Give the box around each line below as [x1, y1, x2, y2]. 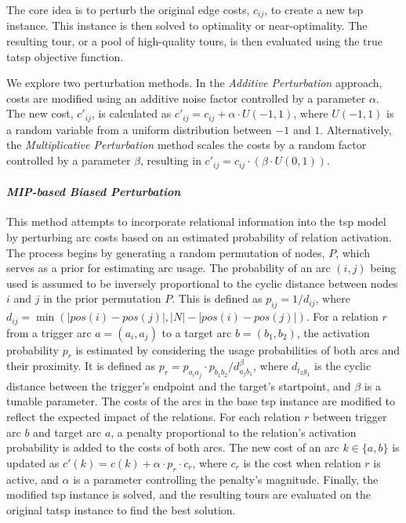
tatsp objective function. [6, 48, 124, 64]
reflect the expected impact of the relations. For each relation [6, 408, 301, 424]
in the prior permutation [43, 290, 161, 307]
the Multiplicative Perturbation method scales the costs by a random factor [6, 136, 367, 153]
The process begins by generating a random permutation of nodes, [6, 244, 325, 260]
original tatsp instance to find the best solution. [6, 501, 236, 518]
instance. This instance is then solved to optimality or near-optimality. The [6, 17, 368, 34]
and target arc [33, 423, 102, 440]
